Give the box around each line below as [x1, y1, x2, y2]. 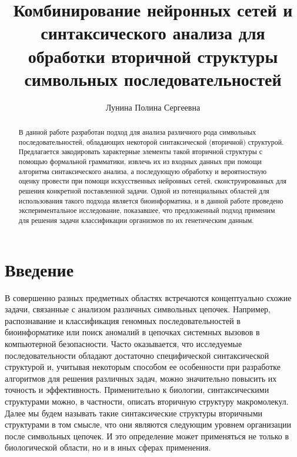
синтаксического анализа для [41, 21, 265, 45]
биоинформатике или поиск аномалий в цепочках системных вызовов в [5, 326, 260, 338]
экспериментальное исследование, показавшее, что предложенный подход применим [18, 205, 275, 215]
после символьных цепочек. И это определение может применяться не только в [5, 429, 289, 442]
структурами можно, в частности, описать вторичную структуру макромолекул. [5, 395, 289, 407]
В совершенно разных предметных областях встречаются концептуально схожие [5, 291, 292, 303]
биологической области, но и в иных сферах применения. [5, 441, 211, 453]
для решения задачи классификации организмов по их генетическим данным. [18, 215, 254, 225]
